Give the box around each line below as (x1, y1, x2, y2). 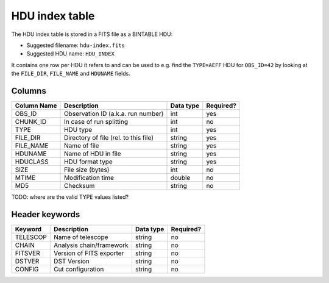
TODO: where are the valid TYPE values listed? (11, 193, 129, 201)
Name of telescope (54, 232, 109, 241)
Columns (11, 85, 47, 96)
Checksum (64, 182, 95, 190)
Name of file (64, 141, 100, 150)
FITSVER (15, 249, 41, 257)
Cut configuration (54, 265, 104, 273)
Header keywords (11, 209, 80, 220)
